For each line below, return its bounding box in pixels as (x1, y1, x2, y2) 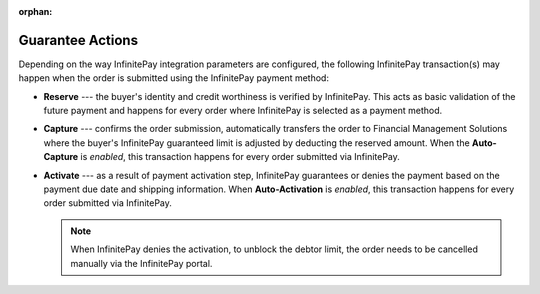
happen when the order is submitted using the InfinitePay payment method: (18, 72, 330, 84)
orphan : (18, 6, 53, 17)
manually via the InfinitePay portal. (70, 257, 213, 269)
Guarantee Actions (18, 31, 139, 49)
